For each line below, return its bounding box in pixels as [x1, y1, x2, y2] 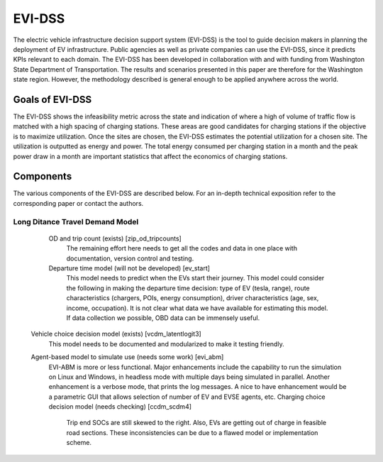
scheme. [66, 439, 92, 447]
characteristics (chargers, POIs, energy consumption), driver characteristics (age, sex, [66, 294, 319, 302]
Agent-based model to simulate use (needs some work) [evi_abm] [30, 353, 224, 361]
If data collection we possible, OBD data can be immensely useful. [66, 313, 260, 322]
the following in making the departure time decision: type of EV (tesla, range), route [66, 284, 310, 292]
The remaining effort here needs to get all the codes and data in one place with [66, 244, 298, 253]
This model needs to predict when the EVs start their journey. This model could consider [66, 274, 325, 282]
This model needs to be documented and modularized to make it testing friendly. [48, 339, 284, 348]
